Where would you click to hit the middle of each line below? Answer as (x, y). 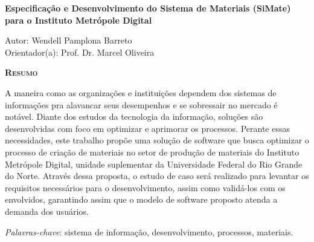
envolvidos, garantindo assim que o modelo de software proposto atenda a (141, 199)
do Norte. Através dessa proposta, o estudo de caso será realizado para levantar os (157, 176)
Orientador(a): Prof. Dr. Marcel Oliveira (80, 52)
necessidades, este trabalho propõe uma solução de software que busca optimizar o (157, 140)
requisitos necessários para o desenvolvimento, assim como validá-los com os (145, 187)
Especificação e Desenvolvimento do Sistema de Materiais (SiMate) (148, 8)
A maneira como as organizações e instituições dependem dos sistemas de (141, 92)
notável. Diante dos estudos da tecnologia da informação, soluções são (134, 116)
